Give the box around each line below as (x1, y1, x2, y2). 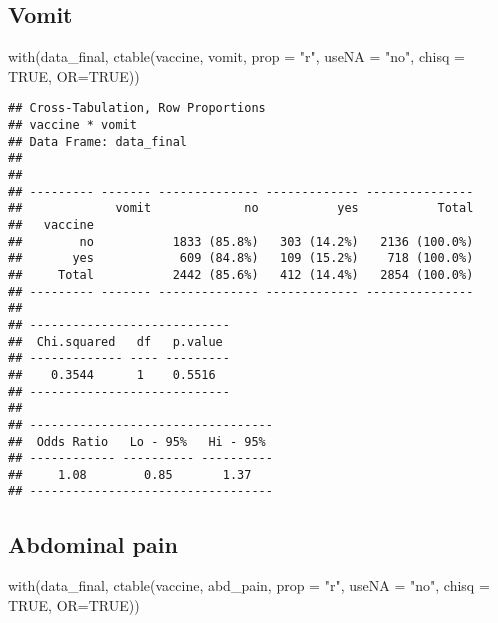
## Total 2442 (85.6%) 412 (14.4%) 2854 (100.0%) (8, 267, 474, 282)
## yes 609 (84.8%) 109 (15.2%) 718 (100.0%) (8, 251, 474, 266)
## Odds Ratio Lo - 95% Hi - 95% (8, 434, 266, 449)
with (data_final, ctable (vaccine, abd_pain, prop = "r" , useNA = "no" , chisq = (8, 575, 490, 596)
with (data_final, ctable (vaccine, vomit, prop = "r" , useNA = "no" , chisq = (8, 46, 465, 67)
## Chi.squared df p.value (8, 334, 223, 349)
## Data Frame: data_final (8, 134, 187, 149)
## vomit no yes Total (8, 201, 474, 216)
